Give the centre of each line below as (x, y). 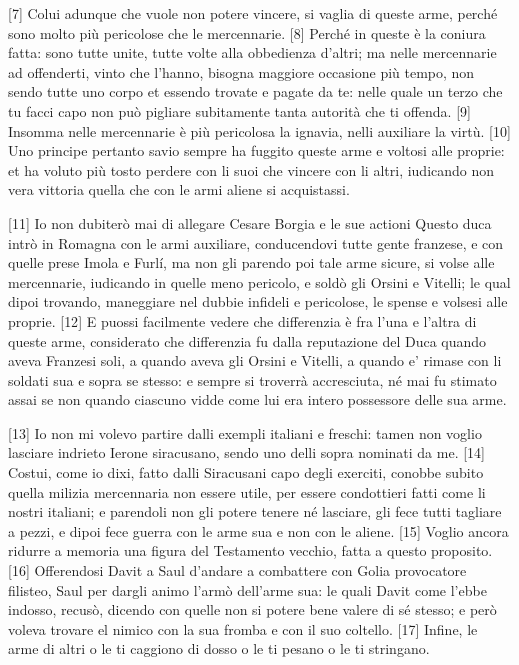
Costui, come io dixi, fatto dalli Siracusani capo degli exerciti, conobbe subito (246, 472)
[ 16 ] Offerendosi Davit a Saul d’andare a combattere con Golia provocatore (237, 570)
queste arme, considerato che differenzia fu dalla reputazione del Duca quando (247, 340)
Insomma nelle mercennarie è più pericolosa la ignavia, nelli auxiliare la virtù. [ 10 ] (259, 130)
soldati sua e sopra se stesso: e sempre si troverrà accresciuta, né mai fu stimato (252, 379)
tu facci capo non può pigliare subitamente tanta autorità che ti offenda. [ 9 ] (239, 110)
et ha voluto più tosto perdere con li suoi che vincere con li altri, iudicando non (251, 169)
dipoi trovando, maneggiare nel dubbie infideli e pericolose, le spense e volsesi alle (258, 301)
